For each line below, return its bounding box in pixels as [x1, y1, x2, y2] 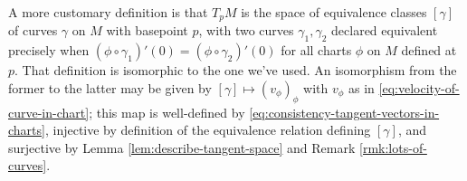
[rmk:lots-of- [359, 138, 427, 157]
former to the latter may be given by [8, 78, 212, 97]
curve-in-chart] [8, 102, 90, 121]
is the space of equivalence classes [241, 3, 427, 21]
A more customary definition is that [8, 3, 208, 21]
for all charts [281, 41, 352, 60]
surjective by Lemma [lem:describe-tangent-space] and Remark [8, 138, 356, 157]
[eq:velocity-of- [378, 78, 460, 97]
